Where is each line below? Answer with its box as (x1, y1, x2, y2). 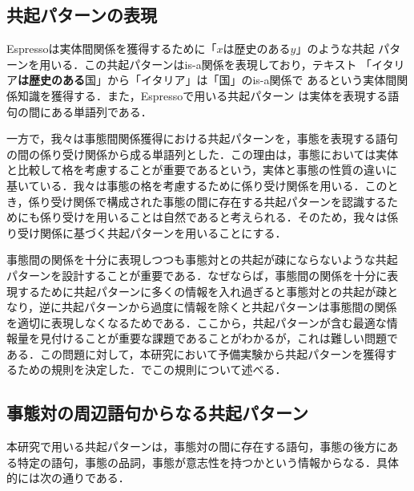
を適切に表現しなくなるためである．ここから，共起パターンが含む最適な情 (6, 314, 398, 331)
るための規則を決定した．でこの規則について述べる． (6, 361, 287, 378)
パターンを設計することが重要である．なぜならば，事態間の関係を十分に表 (6, 266, 399, 283)
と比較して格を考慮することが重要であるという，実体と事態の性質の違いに (6, 161, 398, 178)
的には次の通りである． (6, 469, 130, 486)
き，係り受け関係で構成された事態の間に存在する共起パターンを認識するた (6, 193, 398, 209)
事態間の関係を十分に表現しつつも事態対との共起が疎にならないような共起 (6, 251, 398, 268)
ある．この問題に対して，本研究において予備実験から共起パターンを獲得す (6, 345, 397, 362)
